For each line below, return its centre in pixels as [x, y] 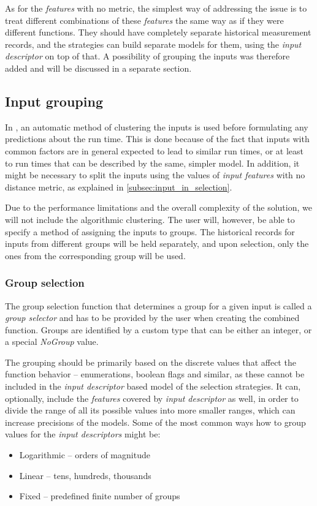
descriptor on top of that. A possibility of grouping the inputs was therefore [147, 56]
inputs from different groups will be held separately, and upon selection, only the [157, 244]
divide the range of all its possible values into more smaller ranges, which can [150, 410]
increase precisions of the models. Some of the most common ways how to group [155, 422]
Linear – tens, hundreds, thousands [85, 475]
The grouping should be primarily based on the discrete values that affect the [151, 362]
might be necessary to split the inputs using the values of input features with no [155, 175]
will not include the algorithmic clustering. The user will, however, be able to [150, 219]
